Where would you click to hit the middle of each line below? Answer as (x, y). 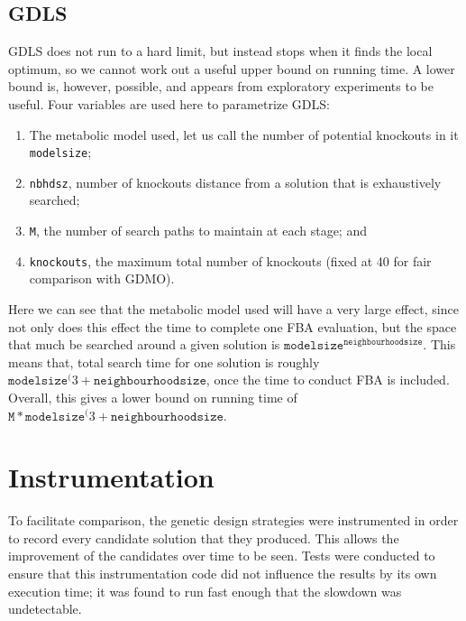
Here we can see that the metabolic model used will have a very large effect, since (233, 308)
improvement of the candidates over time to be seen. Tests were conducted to (222, 556)
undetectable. (45, 609)
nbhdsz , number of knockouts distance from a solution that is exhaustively (235, 182)
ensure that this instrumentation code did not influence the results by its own (223, 574)
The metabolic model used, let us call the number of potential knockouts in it (244, 134)
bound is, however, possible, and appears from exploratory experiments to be (221, 86)
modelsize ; (60, 152)
